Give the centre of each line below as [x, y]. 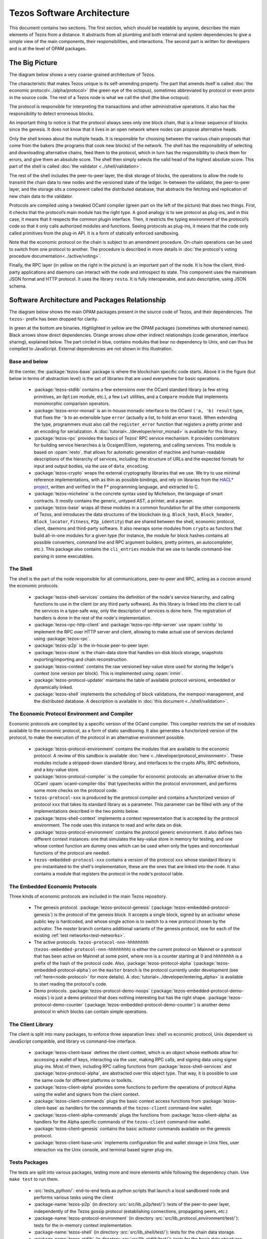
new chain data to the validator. [41, 196]
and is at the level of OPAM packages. [48, 48]
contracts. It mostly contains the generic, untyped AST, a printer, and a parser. [114, 501]
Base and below [29, 362]
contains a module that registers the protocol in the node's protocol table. [109, 873]
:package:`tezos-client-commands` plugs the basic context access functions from [117, 1101]
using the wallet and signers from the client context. [87, 1094]
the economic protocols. [34, 586]
